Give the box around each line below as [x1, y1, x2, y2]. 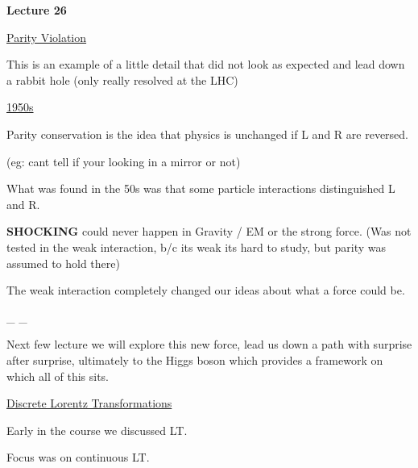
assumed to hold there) [6, 254, 120, 271]
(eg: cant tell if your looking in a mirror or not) [6, 153, 241, 169]
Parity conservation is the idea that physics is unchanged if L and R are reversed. [6, 125, 408, 142]
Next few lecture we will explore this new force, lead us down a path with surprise [6, 336, 412, 353]
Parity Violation [6, 28, 87, 45]
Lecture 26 [6, 2, 67, 18]
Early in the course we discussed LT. [6, 421, 188, 438]
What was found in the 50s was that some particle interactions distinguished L [6, 180, 395, 197]
